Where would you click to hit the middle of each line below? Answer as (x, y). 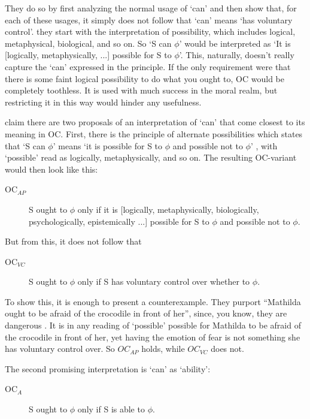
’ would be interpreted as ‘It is (235, 43)
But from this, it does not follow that (73, 241)
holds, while (163, 349)
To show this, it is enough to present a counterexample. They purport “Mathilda (153, 301)
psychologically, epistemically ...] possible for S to (119, 221)
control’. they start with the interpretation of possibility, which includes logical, (150, 31)
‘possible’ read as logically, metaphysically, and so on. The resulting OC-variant (151, 157)
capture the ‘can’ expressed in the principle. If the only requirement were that (148, 66)
